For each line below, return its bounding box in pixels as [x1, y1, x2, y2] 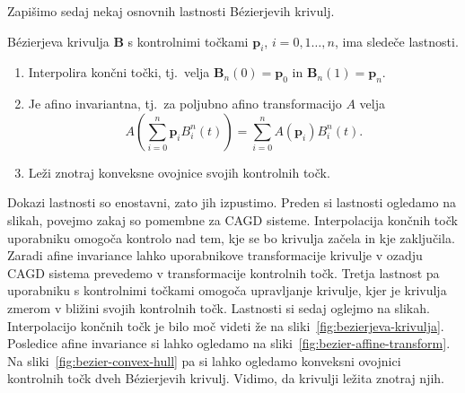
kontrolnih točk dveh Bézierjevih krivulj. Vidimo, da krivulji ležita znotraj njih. [7, 369, 444, 388]
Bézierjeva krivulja [7, 31, 110, 50]
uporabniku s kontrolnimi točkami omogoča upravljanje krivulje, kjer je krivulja [7, 281, 447, 300]
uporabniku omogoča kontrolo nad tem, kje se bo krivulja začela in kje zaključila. [7, 228, 455, 247]
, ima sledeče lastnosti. [334, 31, 459, 50]
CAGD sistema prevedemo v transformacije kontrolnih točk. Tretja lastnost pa [7, 263, 440, 282]
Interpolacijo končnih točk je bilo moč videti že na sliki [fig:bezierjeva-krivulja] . [7, 316, 444, 335]
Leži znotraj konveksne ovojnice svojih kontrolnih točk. [28, 162, 330, 181]
